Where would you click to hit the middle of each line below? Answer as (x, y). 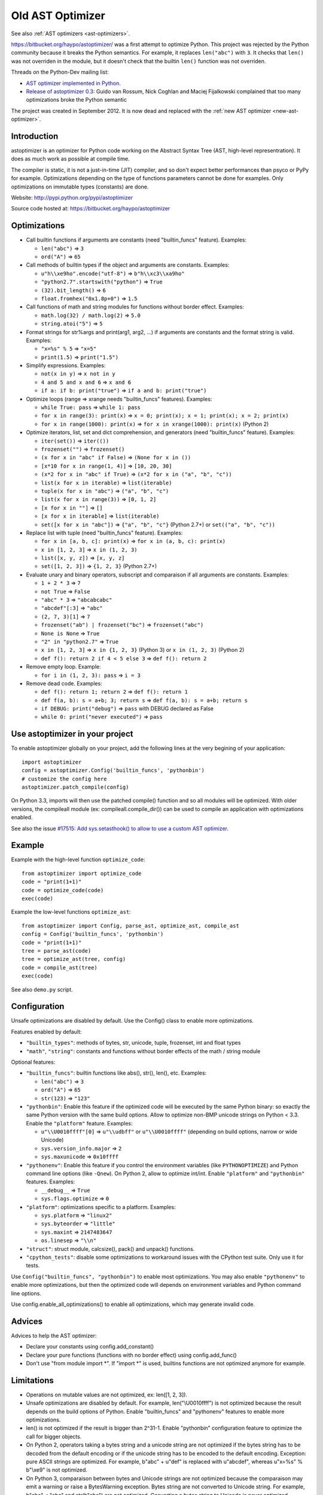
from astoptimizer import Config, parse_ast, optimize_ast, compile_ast (130, 926)
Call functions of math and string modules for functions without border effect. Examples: (135, 307)
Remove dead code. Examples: (64, 683)
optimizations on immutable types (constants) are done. (80, 187)
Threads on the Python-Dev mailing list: (60, 72)
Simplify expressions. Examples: (66, 365)
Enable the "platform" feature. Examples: (79, 1123)
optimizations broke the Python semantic (76, 100)
